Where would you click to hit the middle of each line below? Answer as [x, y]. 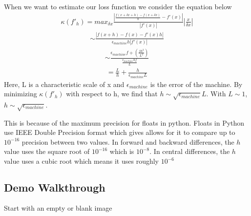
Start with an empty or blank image [58, 207]
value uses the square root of [47, 151]
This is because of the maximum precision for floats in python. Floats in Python [124, 122]
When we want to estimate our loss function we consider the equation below [118, 6]
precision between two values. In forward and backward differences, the [128, 141]
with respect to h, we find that [112, 94]
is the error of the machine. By [196, 84]
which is [122, 151]
